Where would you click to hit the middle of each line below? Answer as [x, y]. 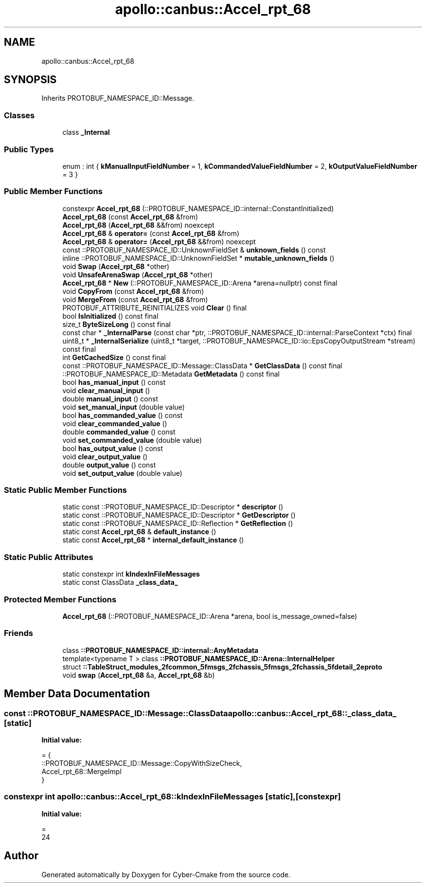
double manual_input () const [110, 398]
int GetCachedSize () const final [114, 357]
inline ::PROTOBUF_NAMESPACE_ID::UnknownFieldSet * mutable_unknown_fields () [198, 258]
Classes [19, 115]
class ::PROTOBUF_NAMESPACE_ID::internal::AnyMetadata [160, 650]
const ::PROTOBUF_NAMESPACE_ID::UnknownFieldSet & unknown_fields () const [194, 250]
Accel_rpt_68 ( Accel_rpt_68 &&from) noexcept [138, 225]
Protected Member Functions [60, 599]
